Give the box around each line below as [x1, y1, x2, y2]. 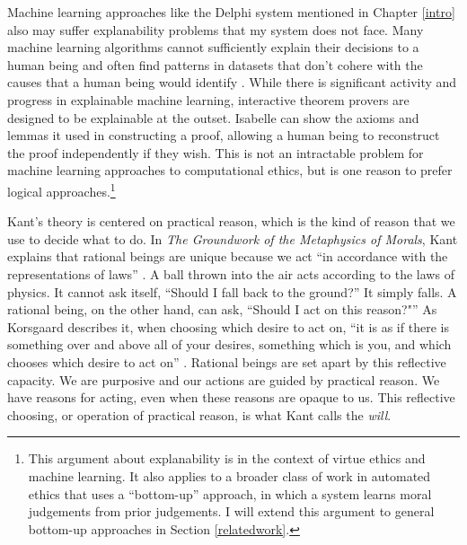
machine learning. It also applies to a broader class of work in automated [28, 466, 431, 485]
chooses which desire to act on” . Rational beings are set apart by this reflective [7, 352, 446, 371]
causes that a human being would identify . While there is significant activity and [7, 73, 457, 92]
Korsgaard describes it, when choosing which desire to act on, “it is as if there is [7, 317, 449, 336]
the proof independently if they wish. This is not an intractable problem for [7, 143, 424, 162]
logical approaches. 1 [7, 179, 116, 200]
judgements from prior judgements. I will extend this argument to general [28, 502, 435, 521]
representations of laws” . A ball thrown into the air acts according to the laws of [7, 264, 454, 283]
